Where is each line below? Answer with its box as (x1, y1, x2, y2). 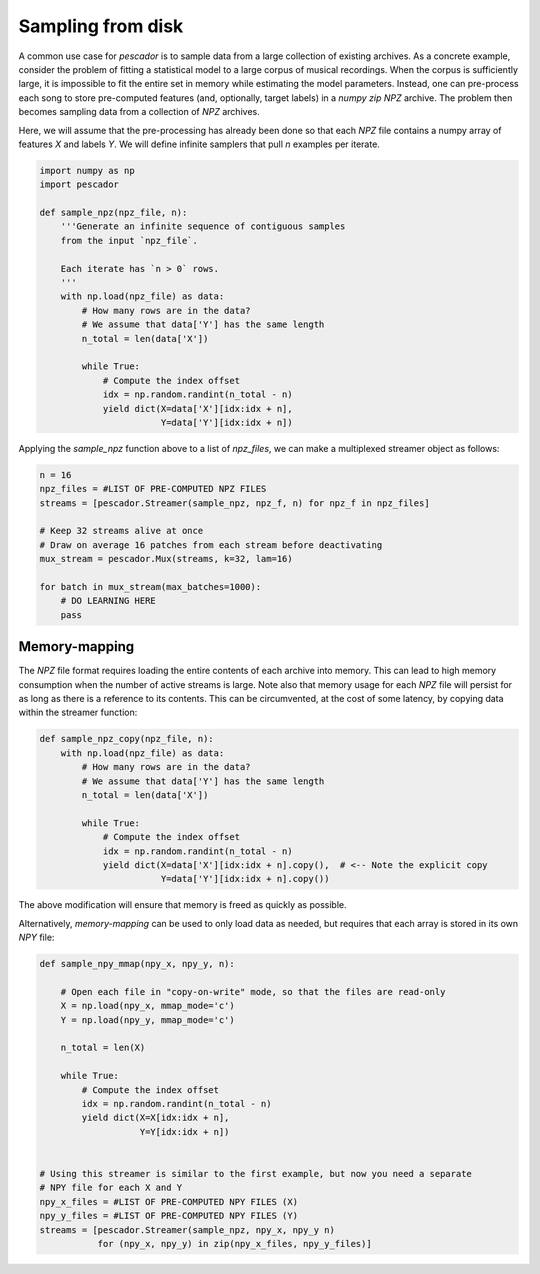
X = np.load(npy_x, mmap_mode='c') (60, 1000, 235, 1012)
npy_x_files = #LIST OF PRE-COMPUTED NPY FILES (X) (39, 1196, 299, 1207)
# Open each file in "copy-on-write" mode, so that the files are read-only (60, 986, 446, 997)
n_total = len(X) (60, 1042, 146, 1054)
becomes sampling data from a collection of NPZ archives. (18, 106, 260, 118)
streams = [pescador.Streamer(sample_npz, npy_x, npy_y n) (39, 1224, 335, 1235)
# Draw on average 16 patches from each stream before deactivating (39, 539, 383, 550)
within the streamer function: (18, 706, 138, 719)
